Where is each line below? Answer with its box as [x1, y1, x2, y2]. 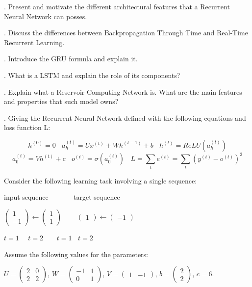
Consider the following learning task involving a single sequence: [4, 175, 197, 185]
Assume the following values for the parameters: [4, 249, 149, 259]
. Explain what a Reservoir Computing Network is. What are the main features [4, 86, 242, 97]
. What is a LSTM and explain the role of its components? [4, 70, 180, 80]
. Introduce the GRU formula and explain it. [4, 53, 138, 64]
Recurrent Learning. [4, 37, 65, 47]
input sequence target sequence [4, 192, 120, 202]
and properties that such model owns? [4, 96, 119, 106]
